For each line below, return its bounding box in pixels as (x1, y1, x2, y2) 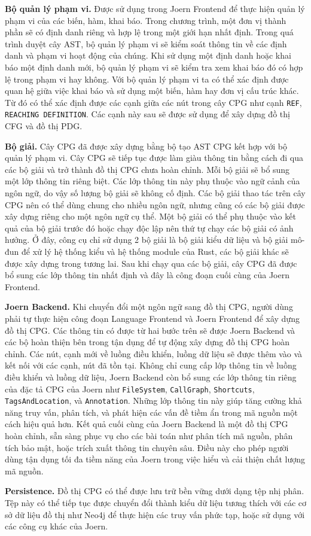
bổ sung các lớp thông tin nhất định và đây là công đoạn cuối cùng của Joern (5, 269, 289, 281)
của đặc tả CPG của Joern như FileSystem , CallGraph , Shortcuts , (5, 382, 255, 395)
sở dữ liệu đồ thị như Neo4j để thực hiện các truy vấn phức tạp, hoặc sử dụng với (5, 508, 305, 520)
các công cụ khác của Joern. (5, 520, 108, 532)
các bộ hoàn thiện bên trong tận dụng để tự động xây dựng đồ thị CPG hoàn (5, 336, 290, 348)
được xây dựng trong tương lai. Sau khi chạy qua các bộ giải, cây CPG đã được (5, 257, 297, 269)
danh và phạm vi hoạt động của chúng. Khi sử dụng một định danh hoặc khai (5, 49, 291, 62)
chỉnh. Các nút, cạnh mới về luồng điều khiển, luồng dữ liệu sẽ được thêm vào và (5, 347, 303, 360)
